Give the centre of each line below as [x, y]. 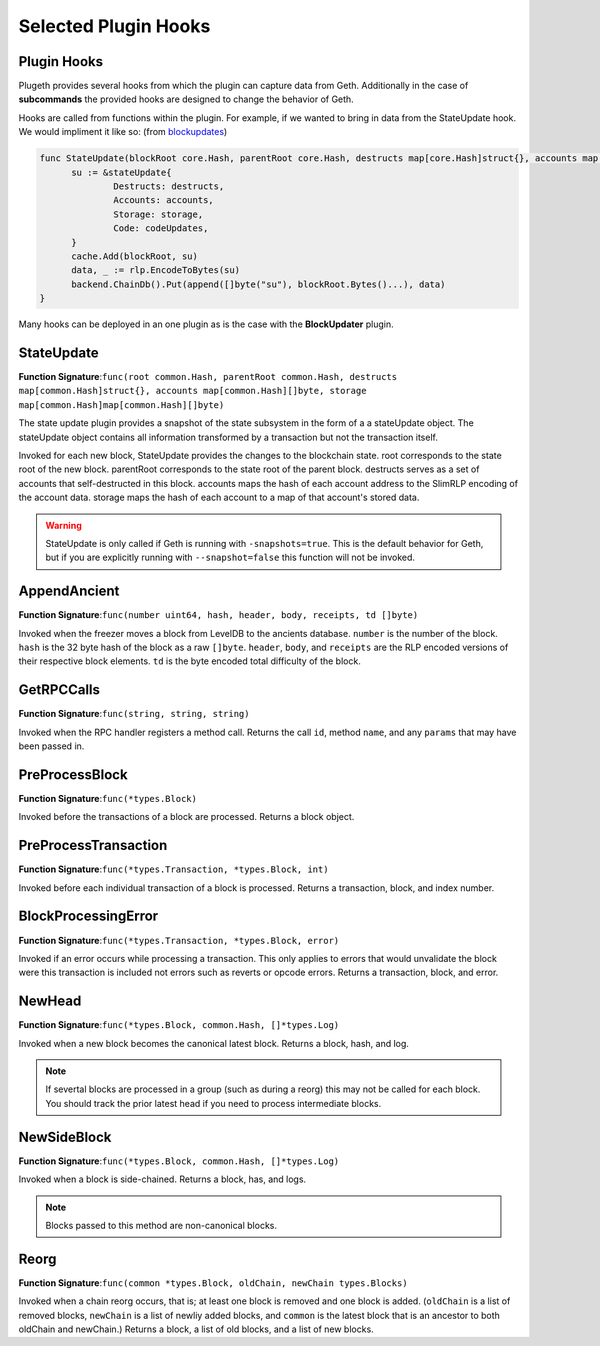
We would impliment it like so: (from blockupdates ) [123, 132]
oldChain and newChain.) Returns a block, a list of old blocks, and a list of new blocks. [196, 1329]
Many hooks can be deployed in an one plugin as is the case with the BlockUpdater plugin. [206, 324]
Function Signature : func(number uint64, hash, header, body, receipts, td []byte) [218, 615]
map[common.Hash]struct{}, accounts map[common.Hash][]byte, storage [192, 391]
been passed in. [51, 746]
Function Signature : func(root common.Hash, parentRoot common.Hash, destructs [208, 377]
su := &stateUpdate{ [121, 172]
